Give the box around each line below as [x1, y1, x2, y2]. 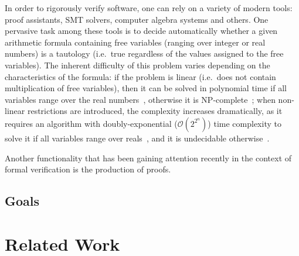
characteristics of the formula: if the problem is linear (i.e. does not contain [5, 70, 276, 82]
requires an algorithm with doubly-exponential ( [5, 117, 178, 129]
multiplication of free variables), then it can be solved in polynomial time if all [5, 82, 287, 94]
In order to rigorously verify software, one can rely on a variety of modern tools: [5, 2, 293, 13]
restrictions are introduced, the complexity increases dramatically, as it [27, 105, 283, 117]
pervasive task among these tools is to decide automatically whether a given [5, 25, 278, 37]
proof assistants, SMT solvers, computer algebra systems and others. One [5, 13, 269, 25]
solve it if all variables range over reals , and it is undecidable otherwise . [5, 132, 270, 144]
